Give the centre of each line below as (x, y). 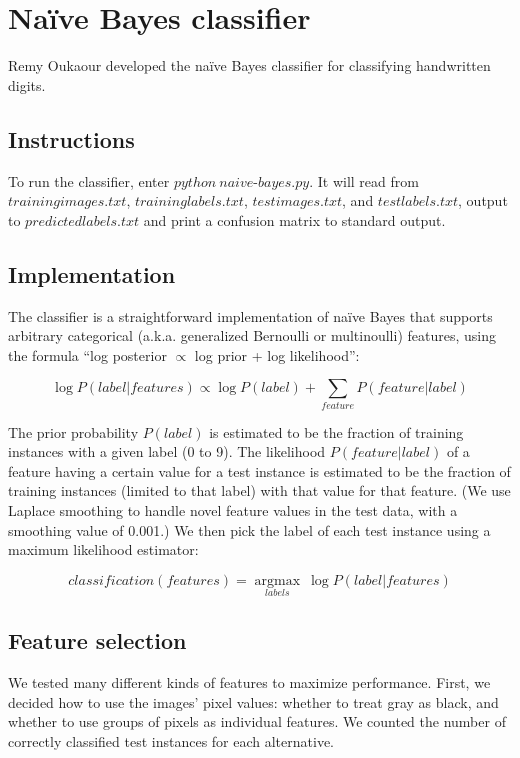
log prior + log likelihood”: (277, 354)
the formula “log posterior (87, 354)
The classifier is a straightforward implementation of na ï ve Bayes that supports (250, 315)
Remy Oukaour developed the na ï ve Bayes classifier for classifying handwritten (249, 65)
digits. (27, 84)
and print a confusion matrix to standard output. (294, 219)
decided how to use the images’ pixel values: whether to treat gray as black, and (253, 701)
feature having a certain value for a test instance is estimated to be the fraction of (259, 470)
